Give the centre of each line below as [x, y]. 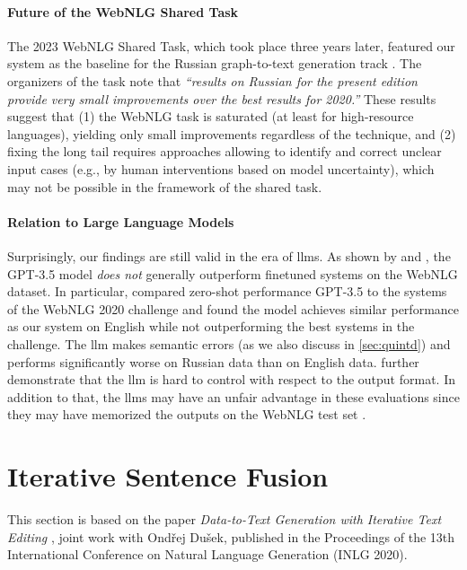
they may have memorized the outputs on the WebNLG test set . [187, 414]
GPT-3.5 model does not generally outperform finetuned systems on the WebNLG [233, 273]
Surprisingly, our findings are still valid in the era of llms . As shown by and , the [229, 255]
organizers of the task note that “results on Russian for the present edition [212, 80]
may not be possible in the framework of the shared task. [165, 186]
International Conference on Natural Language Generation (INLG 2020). [207, 554]
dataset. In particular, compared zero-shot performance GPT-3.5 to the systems [227, 291]
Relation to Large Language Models [121, 221]
